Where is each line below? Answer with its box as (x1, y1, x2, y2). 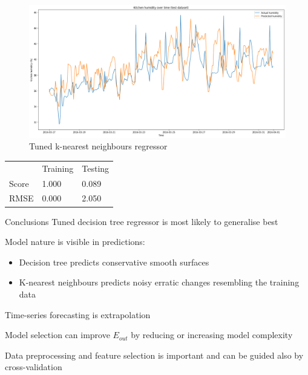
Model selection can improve (5, 328, 110, 341)
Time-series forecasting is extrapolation (5, 308, 151, 321)
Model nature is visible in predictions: (5, 235, 145, 248)
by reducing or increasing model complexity (131, 328, 293, 341)
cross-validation (5, 360, 62, 373)
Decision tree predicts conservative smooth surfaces (19, 255, 209, 268)
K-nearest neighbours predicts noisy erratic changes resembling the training (19, 276, 300, 289)
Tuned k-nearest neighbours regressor (29, 140, 168, 152)
